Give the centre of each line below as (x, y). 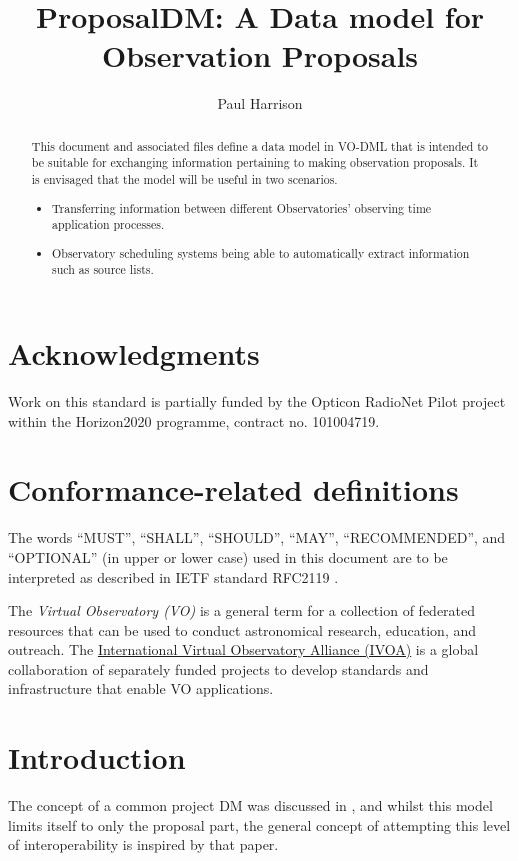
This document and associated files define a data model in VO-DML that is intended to (259, 145)
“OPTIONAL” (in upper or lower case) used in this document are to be (228, 556)
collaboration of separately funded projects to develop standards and (218, 668)
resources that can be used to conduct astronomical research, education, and (242, 629)
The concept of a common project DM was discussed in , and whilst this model (250, 805)
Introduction (97, 757)
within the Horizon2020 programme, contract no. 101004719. (194, 420)
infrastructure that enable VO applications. (141, 688)
